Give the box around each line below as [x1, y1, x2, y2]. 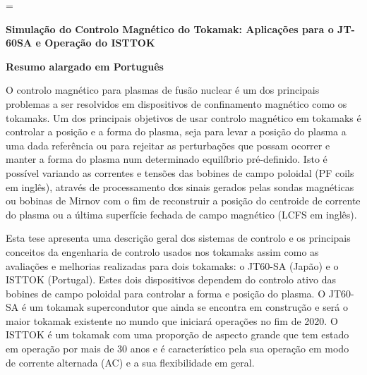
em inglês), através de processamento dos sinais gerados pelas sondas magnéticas [6, 179, 354, 194]
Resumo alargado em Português [6, 59, 164, 73]
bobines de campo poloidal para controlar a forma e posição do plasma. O [6, 285, 326, 300]
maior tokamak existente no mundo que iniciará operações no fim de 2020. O [6, 313, 338, 328]
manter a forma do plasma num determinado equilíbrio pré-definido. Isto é [6, 152, 327, 166]
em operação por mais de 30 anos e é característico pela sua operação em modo [6, 341, 349, 356]
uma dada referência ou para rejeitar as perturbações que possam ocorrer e [6, 137, 330, 152]
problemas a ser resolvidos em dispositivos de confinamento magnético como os [6, 96, 347, 111]
